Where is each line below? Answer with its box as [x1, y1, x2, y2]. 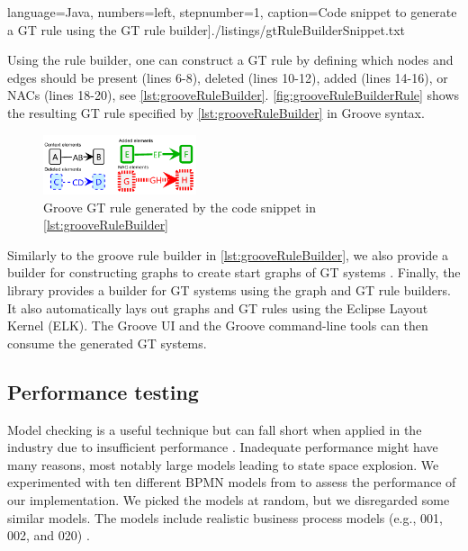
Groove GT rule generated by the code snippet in [43, 197, 316, 216]
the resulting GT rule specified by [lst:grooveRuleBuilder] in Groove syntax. [7, 103, 425, 122]
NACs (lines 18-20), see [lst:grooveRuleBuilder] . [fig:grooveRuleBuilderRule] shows [7, 86, 460, 104]
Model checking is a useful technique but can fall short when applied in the [7, 420, 422, 438]
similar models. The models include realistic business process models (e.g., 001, [7, 508, 443, 527]
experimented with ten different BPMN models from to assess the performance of [7, 473, 456, 492]
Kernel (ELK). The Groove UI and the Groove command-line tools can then [7, 316, 428, 335]
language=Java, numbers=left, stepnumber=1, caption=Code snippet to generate [7, 3, 457, 21]
